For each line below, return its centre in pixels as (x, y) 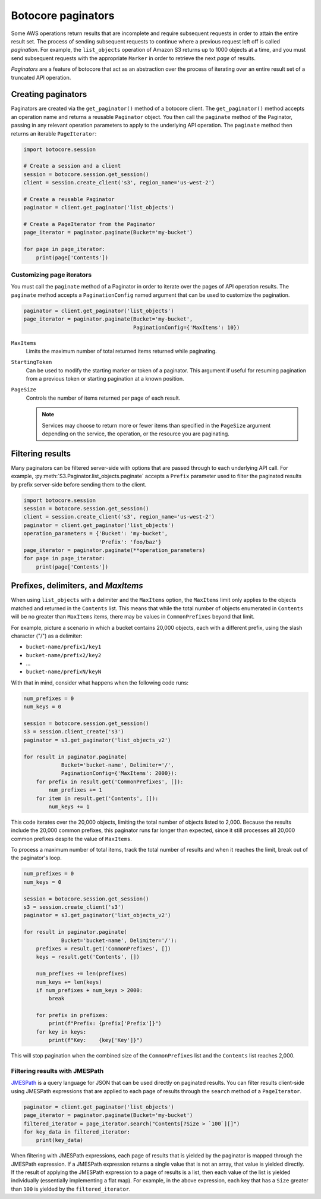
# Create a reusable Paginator (69, 199)
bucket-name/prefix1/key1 (64, 647)
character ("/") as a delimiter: (47, 636)
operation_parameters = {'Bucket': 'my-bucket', (96, 533)
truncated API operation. (41, 77)
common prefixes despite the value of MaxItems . (71, 839)
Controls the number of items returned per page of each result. (103, 398)
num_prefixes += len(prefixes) (81, 974)
